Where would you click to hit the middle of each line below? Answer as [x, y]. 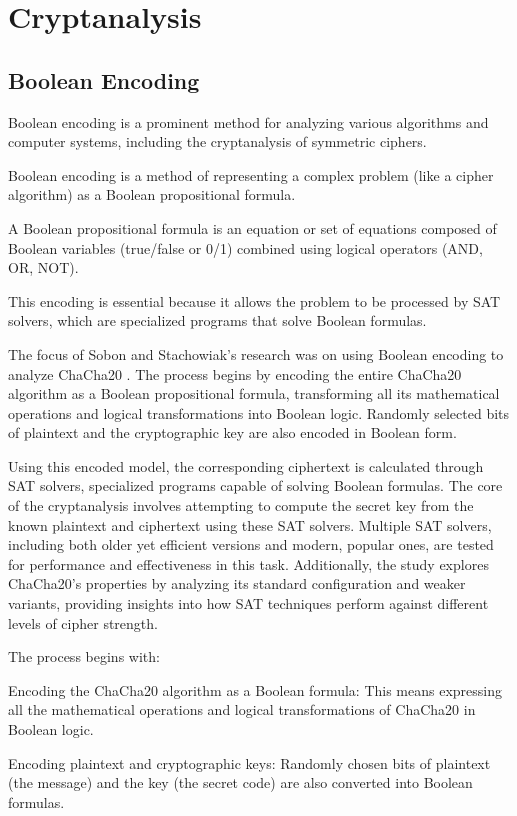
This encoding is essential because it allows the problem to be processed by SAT [254, 300]
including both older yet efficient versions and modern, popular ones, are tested [251, 544]
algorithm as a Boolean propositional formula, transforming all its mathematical [254, 393]
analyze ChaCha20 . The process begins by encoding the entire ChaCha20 [235, 373]
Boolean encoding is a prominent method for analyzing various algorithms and [248, 121]
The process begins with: [84, 656]
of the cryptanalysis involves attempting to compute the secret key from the [241, 505]
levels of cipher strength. [83, 622]
